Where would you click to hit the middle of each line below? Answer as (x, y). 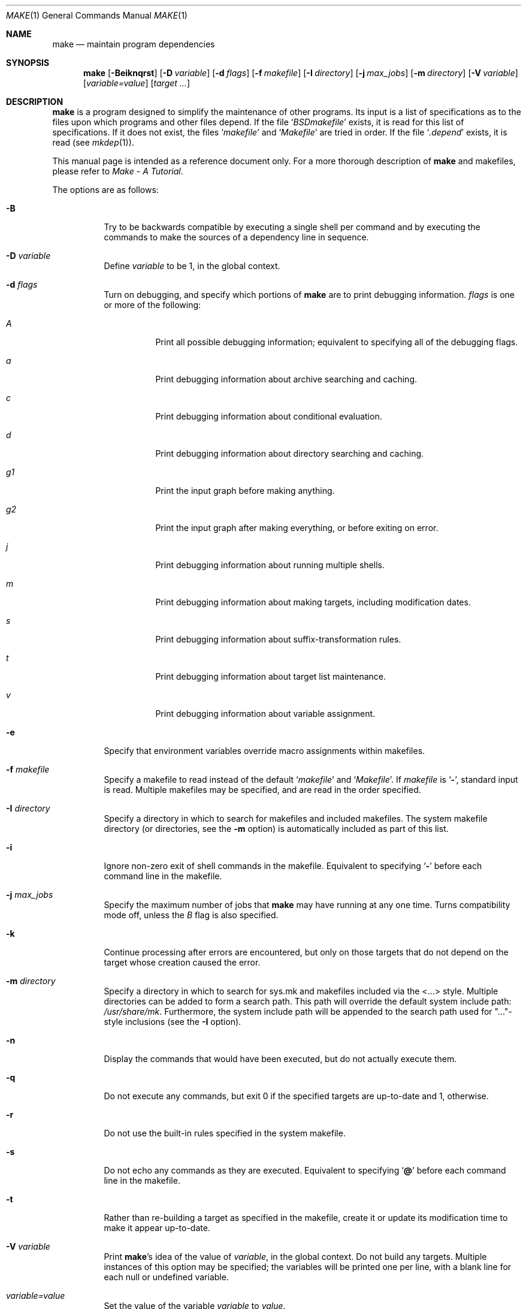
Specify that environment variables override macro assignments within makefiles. (264, 751)
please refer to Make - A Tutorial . (118, 171)
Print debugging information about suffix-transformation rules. (278, 639)
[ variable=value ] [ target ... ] (137, 83)
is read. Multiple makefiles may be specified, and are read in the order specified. (262, 790)
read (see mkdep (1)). (93, 142)
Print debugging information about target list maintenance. (270, 676)
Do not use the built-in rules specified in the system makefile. (225, 1133)
